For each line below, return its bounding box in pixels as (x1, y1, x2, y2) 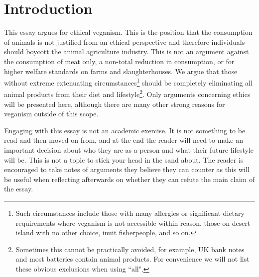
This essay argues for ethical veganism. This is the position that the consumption (4, 27, 253, 37)
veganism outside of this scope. (4, 108, 99, 119)
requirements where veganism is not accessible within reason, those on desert (15, 217, 251, 228)
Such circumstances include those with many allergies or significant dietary (15, 207, 245, 218)
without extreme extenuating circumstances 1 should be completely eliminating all (4, 76, 253, 88)
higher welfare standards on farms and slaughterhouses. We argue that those (4, 66, 238, 76)
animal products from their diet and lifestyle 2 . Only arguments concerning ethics (4, 88, 251, 99)
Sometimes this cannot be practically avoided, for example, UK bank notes (15, 244, 245, 254)
